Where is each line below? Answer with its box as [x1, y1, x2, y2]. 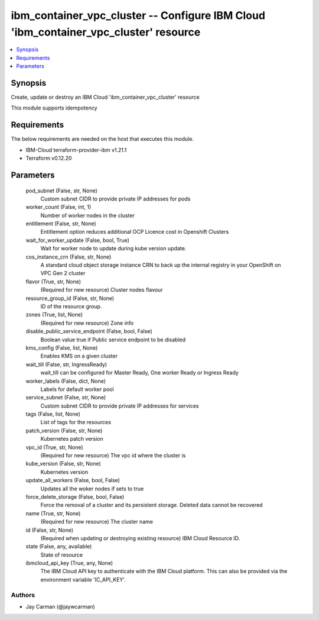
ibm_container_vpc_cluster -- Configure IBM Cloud [11, 9, 266, 22]
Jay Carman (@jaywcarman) [25, 603, 96, 611]
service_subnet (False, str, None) [25, 394, 106, 401]
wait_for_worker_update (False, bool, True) [25, 237, 130, 244]
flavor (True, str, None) [25, 278, 82, 285]
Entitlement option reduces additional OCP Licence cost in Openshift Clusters [40, 228, 229, 235]
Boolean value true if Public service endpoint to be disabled [40, 336, 186, 343]
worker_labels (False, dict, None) [25, 377, 106, 385]
